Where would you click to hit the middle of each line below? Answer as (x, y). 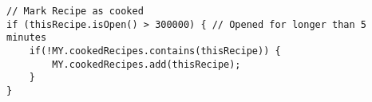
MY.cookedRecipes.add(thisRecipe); (146, 64)
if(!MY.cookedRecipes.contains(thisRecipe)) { (155, 51)
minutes (27, 38)
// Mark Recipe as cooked (75, 11)
